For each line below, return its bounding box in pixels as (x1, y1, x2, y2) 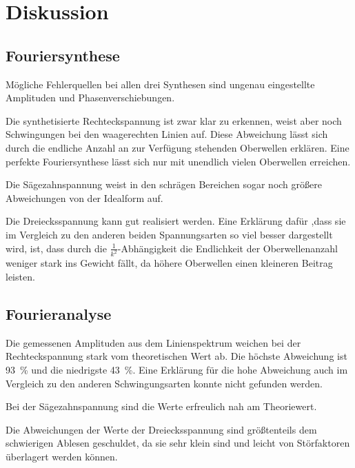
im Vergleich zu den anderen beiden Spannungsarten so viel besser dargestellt (6, 227, 333, 241)
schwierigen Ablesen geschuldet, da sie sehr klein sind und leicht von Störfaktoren (6, 436, 350, 450)
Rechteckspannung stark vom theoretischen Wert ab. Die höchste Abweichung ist (6, 349, 347, 363)
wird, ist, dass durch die (6, 241, 107, 255)
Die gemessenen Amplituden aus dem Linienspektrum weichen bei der (6, 335, 301, 349)
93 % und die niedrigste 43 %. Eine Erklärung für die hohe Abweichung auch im (6, 362, 348, 376)
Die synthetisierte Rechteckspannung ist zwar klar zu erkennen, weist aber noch (6, 113, 342, 128)
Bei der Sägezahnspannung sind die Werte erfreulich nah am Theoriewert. (6, 399, 317, 414)
